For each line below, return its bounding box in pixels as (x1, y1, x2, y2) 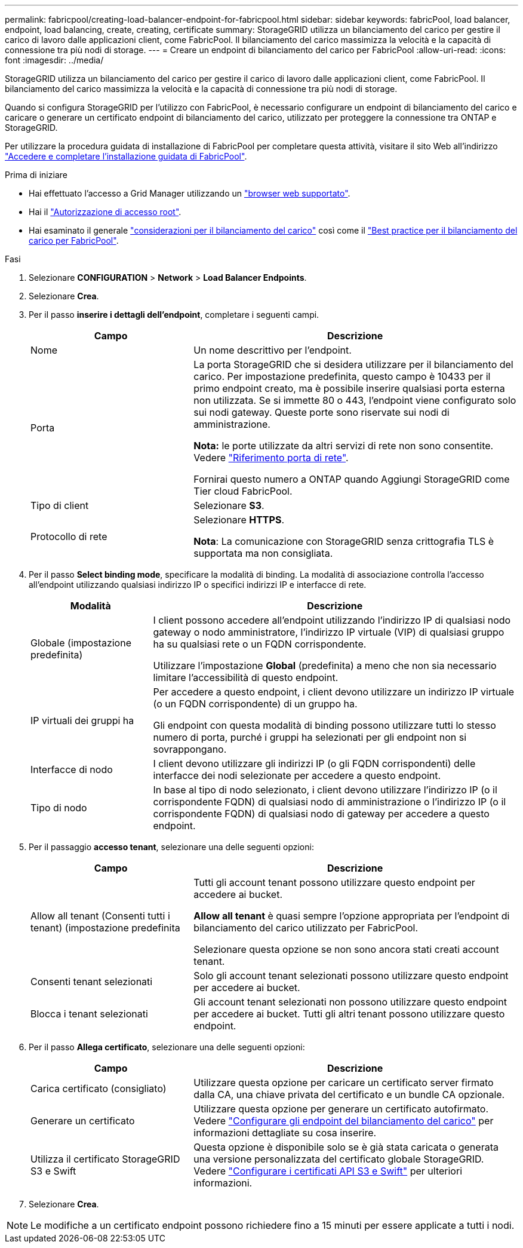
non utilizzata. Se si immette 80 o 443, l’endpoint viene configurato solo (193, 394, 516, 406)
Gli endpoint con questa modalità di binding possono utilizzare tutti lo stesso (153, 719, 496, 731)
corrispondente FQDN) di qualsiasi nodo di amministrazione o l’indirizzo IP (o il (153, 796, 506, 808)
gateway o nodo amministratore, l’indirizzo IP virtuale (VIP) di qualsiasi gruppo (153, 626, 504, 638)
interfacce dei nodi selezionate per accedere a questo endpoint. (153, 769, 441, 781)
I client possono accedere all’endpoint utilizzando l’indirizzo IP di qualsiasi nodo (153, 614, 511, 626)
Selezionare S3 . (193, 499, 264, 511)
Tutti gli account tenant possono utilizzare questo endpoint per (193, 876, 475, 888)
